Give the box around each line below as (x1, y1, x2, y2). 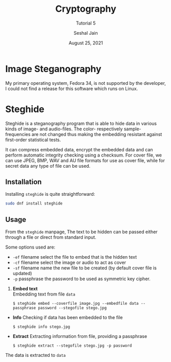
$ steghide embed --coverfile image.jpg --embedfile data (12, 301, 139, 306)
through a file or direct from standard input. (5, 234, 96, 240)
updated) (12, 270, 32, 277)
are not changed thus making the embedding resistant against (31, 131, 162, 137)
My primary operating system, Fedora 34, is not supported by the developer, (5, 80, 166, 86)
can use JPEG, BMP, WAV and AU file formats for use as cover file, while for (5, 157, 165, 164)
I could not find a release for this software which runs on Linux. (5, 85, 138, 92)
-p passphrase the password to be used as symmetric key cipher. (12, 276, 151, 282)
